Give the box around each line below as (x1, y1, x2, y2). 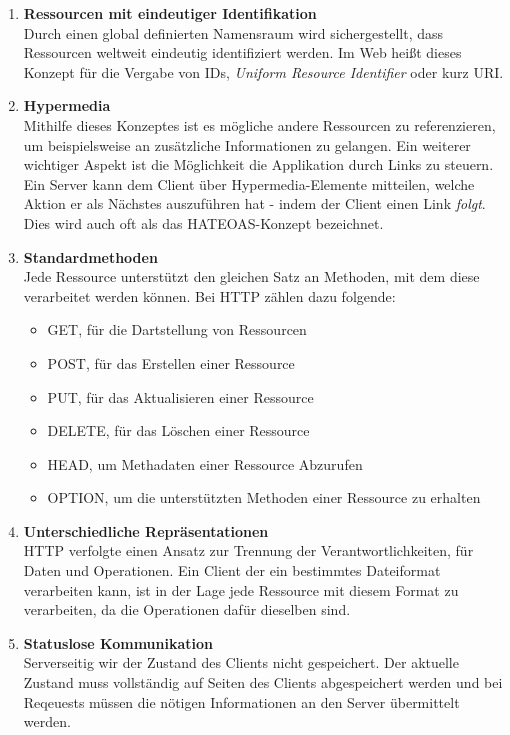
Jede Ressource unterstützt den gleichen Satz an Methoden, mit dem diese (23, 266, 480, 287)
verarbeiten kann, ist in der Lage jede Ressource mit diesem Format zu (23, 579, 459, 600)
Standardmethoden (23, 246, 158, 267)
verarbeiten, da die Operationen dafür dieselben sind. (23, 599, 351, 620)
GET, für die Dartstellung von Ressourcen (47, 319, 307, 340)
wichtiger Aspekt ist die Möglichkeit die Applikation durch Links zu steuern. (23, 154, 494, 175)
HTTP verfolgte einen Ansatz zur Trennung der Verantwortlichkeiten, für (23, 540, 474, 561)
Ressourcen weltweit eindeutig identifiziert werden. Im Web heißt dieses (23, 42, 462, 63)
